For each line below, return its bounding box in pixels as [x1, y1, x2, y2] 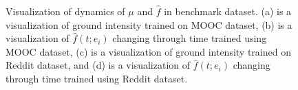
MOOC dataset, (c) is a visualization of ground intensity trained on [6, 44, 291, 58]
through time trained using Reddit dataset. [6, 71, 188, 85]
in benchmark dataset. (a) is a [164, 4, 292, 18]
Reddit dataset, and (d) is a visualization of [6, 58, 191, 72]
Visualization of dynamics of [6, 4, 125, 18]
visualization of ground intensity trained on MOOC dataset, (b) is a [6, 17, 292, 32]
